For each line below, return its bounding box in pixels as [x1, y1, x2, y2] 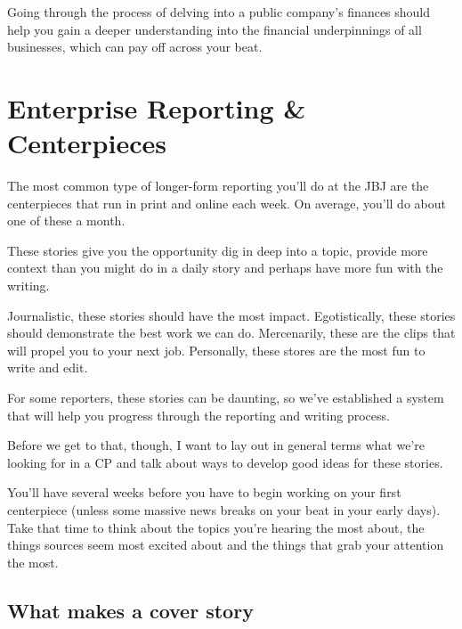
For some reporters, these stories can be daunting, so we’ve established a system [7, 388, 444, 407]
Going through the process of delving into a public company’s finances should [7, 3, 431, 20]
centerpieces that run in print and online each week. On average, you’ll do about [7, 193, 446, 212]
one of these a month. [7, 211, 126, 230]
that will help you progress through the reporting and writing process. [7, 405, 390, 424]
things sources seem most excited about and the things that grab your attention [7, 535, 444, 554]
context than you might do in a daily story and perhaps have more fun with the [7, 258, 443, 277]
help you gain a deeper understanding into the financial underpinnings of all [7, 20, 422, 38]
